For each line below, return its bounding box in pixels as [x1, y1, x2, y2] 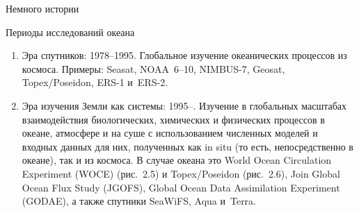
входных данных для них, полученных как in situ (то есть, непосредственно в [22, 139, 353, 153]
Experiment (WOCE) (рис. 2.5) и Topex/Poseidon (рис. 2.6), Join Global [22, 166, 340, 180]
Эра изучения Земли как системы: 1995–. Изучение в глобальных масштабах [22, 98, 347, 112]
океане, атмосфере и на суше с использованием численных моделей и [22, 126, 318, 140]
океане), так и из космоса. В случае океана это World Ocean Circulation [22, 153, 332, 167]
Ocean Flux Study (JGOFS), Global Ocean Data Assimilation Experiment [22, 180, 340, 194]
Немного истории [6, 1, 79, 15]
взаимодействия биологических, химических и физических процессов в [22, 112, 325, 126]
